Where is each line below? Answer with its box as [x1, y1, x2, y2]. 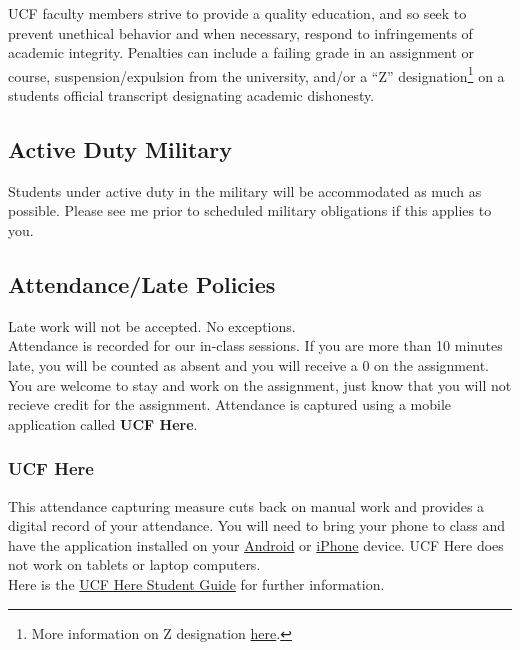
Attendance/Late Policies [8, 269, 276, 299]
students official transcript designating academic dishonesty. [8, 85, 375, 106]
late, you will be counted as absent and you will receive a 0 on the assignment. [8, 355, 489, 375]
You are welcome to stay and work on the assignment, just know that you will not [8, 374, 512, 395]
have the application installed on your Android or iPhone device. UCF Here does [8, 534, 504, 555]
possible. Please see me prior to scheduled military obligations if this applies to [8, 200, 492, 221]
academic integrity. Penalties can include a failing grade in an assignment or [8, 42, 475, 63]
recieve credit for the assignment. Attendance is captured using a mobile [8, 394, 451, 415]
